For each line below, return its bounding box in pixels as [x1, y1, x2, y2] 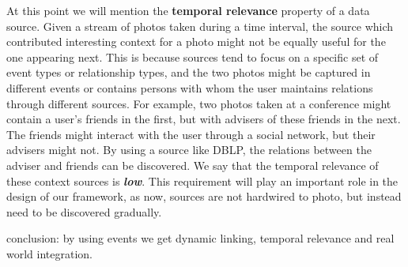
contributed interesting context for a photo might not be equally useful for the [6, 33, 386, 50]
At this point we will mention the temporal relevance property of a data [6, 2, 370, 18]
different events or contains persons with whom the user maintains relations [6, 79, 373, 96]
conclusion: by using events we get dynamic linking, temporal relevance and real [6, 230, 395, 246]
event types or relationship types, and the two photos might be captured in [6, 64, 371, 81]
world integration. [6, 245, 93, 261]
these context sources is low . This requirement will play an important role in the [6, 172, 399, 189]
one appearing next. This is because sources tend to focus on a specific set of [6, 48, 379, 65]
